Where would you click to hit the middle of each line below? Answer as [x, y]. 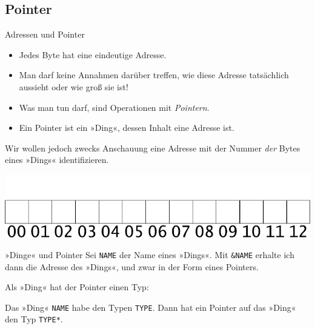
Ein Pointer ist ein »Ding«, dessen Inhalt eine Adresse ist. [127, 128]
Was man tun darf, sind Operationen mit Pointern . [114, 107]
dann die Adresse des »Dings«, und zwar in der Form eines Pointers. [132, 266]
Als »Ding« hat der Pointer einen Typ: [77, 287]
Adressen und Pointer [45, 34]
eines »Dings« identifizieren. [57, 160]
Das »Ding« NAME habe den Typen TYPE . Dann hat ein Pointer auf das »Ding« [151, 307]
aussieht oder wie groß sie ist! [74, 86]
